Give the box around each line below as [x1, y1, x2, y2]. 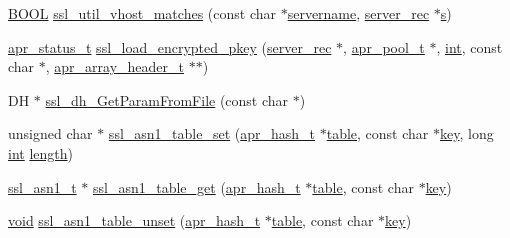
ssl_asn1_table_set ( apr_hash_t [108, 123, 316, 144]
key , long [439, 123, 494, 144]
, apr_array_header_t [45, 56, 185, 77]
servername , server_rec [287, 3, 430, 23]
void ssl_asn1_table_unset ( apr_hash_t [8, 210, 261, 231]
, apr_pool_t [343, 36, 425, 57]
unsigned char [8, 123, 93, 144]
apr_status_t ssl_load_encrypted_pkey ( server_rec [8, 36, 332, 57]
